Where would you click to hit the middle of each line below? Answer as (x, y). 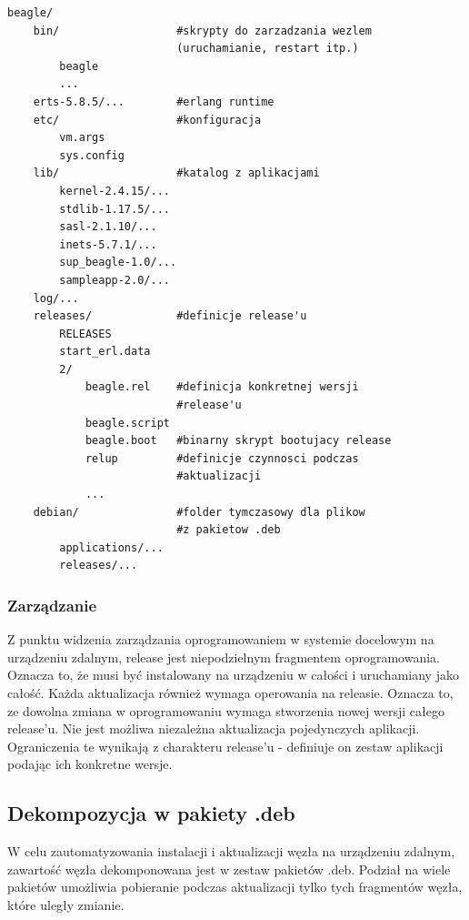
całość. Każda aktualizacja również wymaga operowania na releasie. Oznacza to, (230, 693)
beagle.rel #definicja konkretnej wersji (222, 387)
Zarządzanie (52, 605)
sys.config (92, 155)
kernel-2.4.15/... (115, 191)
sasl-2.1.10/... (108, 227)
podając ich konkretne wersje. (90, 764)
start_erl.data (105, 352)
